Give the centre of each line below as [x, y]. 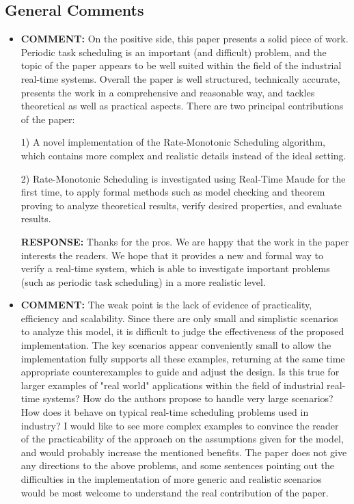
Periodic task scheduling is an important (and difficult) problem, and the [174, 52]
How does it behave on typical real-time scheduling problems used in [165, 412]
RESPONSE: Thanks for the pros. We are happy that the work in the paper [185, 241]
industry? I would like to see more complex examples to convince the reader [180, 425]
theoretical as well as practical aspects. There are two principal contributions [182, 106]
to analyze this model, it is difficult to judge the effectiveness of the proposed [182, 331]
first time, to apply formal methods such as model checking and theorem [173, 192]
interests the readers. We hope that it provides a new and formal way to [172, 255]
